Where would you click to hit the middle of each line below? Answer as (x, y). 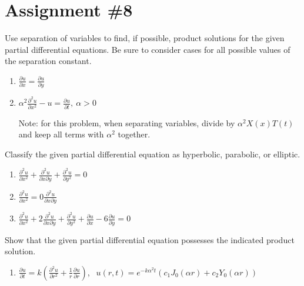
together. (134, 134)
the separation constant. (48, 61)
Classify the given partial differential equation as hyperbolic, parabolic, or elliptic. (153, 154)
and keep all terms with (61, 134)
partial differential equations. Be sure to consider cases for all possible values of (148, 49)
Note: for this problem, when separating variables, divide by (127, 122)
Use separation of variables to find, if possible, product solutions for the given (145, 38)
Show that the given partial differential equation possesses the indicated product (150, 239)
